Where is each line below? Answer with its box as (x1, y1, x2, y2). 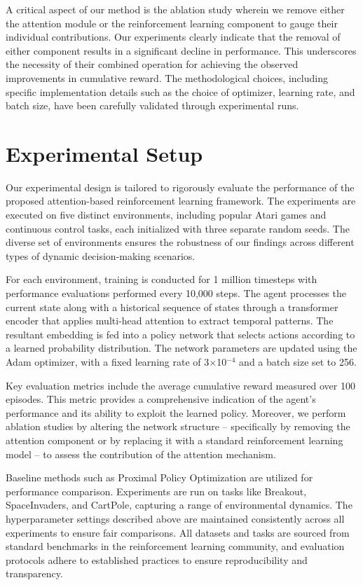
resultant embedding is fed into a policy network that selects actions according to (6, 326, 355, 341)
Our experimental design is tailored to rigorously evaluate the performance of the (6, 179, 355, 194)
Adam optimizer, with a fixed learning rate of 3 (6, 355, 210, 369)
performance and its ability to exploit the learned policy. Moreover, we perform (6, 405, 346, 420)
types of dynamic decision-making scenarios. (6, 248, 196, 263)
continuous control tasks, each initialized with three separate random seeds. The (6, 221, 350, 235)
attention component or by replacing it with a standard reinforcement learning (6, 432, 343, 447)
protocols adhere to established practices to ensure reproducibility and (6, 552, 308, 567)
